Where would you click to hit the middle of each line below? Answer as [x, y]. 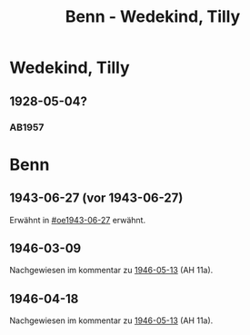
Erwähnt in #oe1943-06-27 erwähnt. [78, 220]
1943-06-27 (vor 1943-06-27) [96, 198]
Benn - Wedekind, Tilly [153, 17]
